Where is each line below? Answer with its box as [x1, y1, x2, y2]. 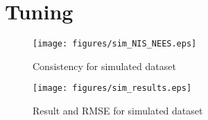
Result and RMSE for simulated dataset [33, 103, 203, 118]
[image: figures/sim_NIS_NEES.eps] [33, 39, 197, 49]
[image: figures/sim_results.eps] [33, 83, 192, 94]
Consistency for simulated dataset [33, 58, 176, 73]
